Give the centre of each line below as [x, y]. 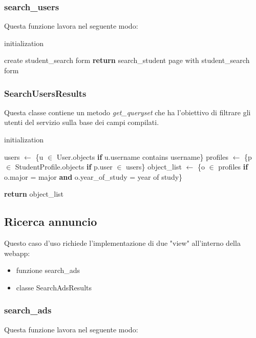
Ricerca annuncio [51, 221]
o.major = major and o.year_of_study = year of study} [93, 176]
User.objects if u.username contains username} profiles [142, 156]
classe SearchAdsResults [54, 287]
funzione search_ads [48, 270]
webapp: [17, 253]
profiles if [233, 167]
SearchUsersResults [45, 93]
